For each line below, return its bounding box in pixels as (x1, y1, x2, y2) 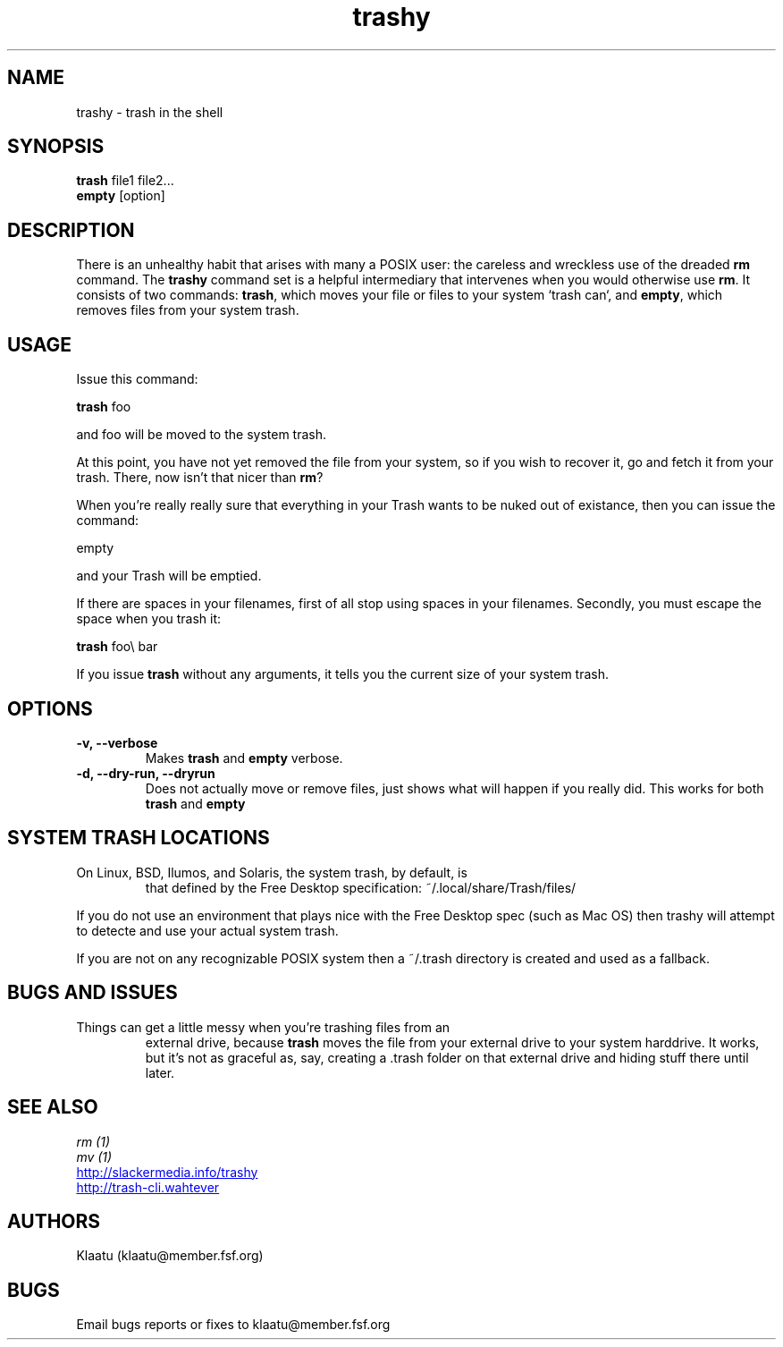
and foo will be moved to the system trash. (76, 427, 327, 443)
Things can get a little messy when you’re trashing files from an (76, 1019, 450, 1035)
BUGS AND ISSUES (7, 981, 178, 1004)
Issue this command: (76, 371, 198, 387)
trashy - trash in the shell (76, 104, 223, 120)
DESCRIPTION (7, 218, 135, 241)
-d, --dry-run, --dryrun (76, 765, 215, 781)
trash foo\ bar (76, 639, 158, 655)
